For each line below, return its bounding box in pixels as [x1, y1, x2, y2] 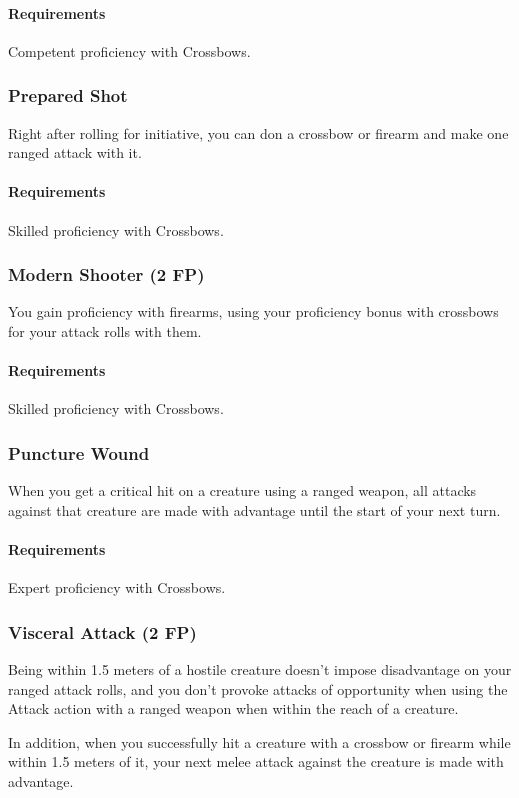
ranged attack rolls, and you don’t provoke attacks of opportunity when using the [8, 678, 508, 699]
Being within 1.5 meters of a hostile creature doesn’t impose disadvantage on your [8, 659, 512, 679]
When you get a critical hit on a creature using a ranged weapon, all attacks [8, 480, 477, 501]
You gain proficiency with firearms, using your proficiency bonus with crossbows [8, 301, 499, 322]
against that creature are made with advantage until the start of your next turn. [8, 499, 501, 520]
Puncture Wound [8, 440, 150, 465]
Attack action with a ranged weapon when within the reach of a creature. [8, 698, 459, 719]
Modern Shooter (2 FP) [8, 262, 205, 287]
